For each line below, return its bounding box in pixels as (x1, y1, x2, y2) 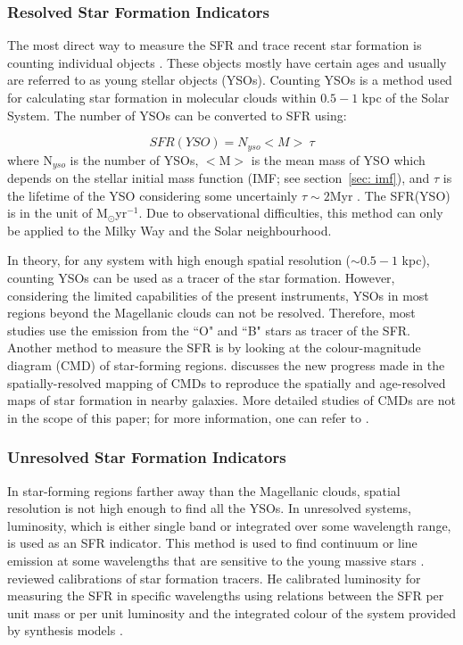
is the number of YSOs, (70, 150, 199, 169)
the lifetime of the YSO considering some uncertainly (7, 186, 298, 204)
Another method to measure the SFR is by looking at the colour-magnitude (7, 338, 421, 357)
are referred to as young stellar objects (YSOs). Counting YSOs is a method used (7, 70, 452, 89)
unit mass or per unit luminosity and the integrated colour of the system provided (7, 603, 457, 622)
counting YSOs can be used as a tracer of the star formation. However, (7, 269, 395, 287)
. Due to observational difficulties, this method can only (138, 203, 443, 222)
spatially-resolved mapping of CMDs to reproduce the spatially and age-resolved (7, 373, 446, 392)
